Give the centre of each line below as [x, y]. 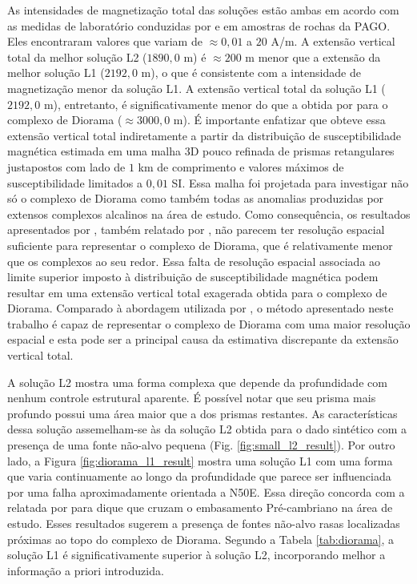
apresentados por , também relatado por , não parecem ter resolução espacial [196, 230]
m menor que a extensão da [313, 56]
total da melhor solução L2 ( [77, 56]
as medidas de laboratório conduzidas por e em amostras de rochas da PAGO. [199, 25]
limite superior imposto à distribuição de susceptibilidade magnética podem [193, 277]
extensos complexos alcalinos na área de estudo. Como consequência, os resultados [209, 213]
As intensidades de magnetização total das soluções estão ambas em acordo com [203, 10]
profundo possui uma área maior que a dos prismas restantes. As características [202, 413]
